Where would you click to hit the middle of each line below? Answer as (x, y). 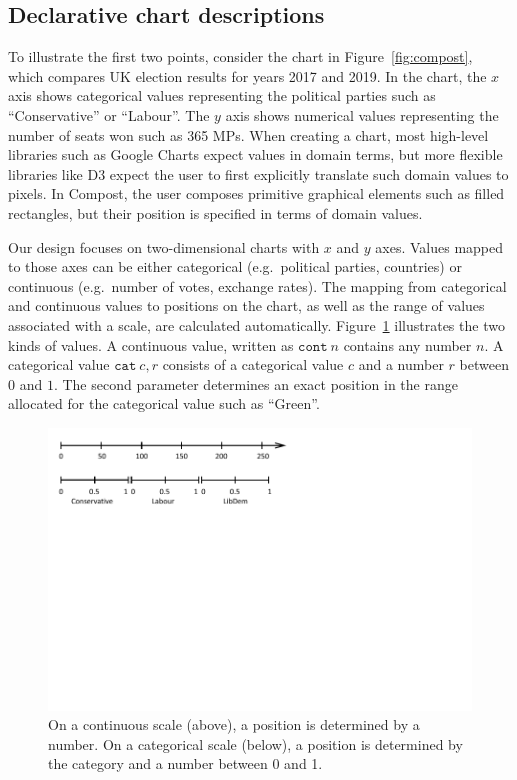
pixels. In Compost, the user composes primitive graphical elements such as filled (256, 193)
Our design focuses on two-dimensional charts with (164, 246)
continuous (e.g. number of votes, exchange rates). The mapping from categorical (257, 285)
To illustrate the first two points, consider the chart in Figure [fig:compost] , (240, 56)
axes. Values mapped (439, 246)
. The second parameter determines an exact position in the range (255, 383)
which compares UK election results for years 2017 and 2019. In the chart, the (247, 75)
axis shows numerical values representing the (362, 114)
